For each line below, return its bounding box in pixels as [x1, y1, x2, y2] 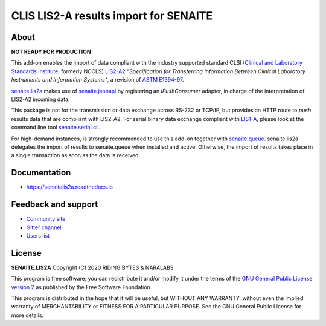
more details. [11, 311, 44, 319]
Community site [26, 215, 66, 223]
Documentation [11, 168, 71, 178]
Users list [26, 232, 50, 239]
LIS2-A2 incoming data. [11, 96, 70, 103]
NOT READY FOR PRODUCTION [11, 48, 91, 56]
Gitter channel [26, 224, 62, 231]
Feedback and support [11, 200, 98, 210]
